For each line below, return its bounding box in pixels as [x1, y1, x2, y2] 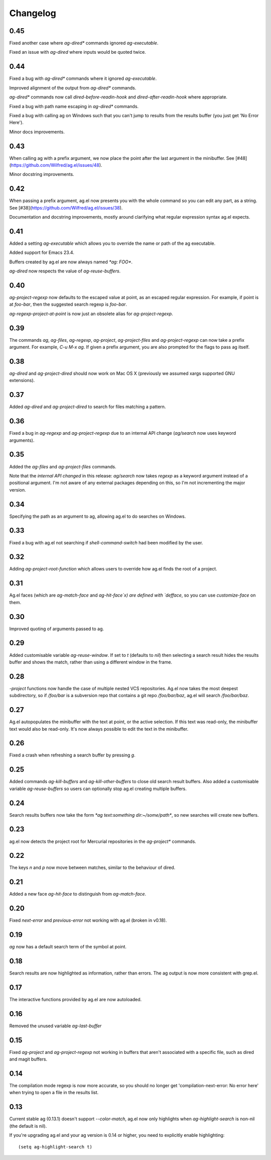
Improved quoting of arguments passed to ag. [9, 626, 104, 632]
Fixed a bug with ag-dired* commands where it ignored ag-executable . [9, 75, 157, 81]
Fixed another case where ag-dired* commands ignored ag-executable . [9, 40, 159, 46]
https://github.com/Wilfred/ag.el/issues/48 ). [11, 162, 102, 168]
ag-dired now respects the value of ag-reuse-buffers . [9, 268, 121, 274]
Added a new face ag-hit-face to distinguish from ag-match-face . [9, 891, 147, 897]
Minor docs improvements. [9, 129, 65, 135]
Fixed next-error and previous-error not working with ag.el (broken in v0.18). [9, 917, 167, 923]
